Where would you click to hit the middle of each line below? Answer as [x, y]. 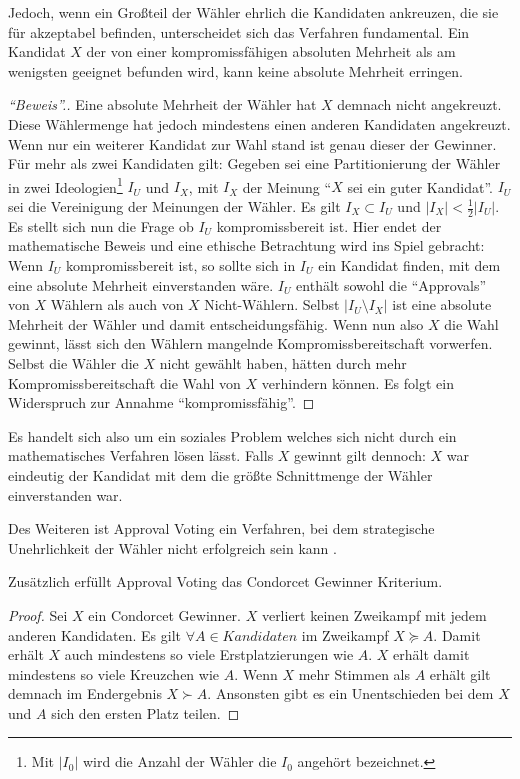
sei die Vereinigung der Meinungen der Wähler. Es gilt [174, 206]
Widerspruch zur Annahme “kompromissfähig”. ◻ [161, 402]
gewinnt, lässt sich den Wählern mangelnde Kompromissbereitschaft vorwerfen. [250, 343]
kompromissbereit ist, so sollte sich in [181, 265]
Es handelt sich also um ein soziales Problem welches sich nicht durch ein [232, 435]
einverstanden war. [65, 494]
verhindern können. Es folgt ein [357, 382]
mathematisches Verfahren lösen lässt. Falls [141, 455]
